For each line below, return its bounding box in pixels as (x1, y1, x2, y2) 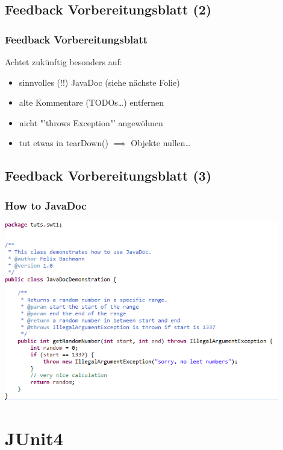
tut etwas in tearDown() (19, 137, 108, 149)
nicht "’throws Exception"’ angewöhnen (19, 116, 163, 129)
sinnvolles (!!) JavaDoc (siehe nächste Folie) (19, 76, 180, 88)
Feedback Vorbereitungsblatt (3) (5, 166, 212, 185)
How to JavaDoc (5, 198, 87, 213)
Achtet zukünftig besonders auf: (5, 56, 122, 68)
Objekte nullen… (131, 137, 191, 149)
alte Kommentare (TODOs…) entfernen (19, 96, 164, 109)
